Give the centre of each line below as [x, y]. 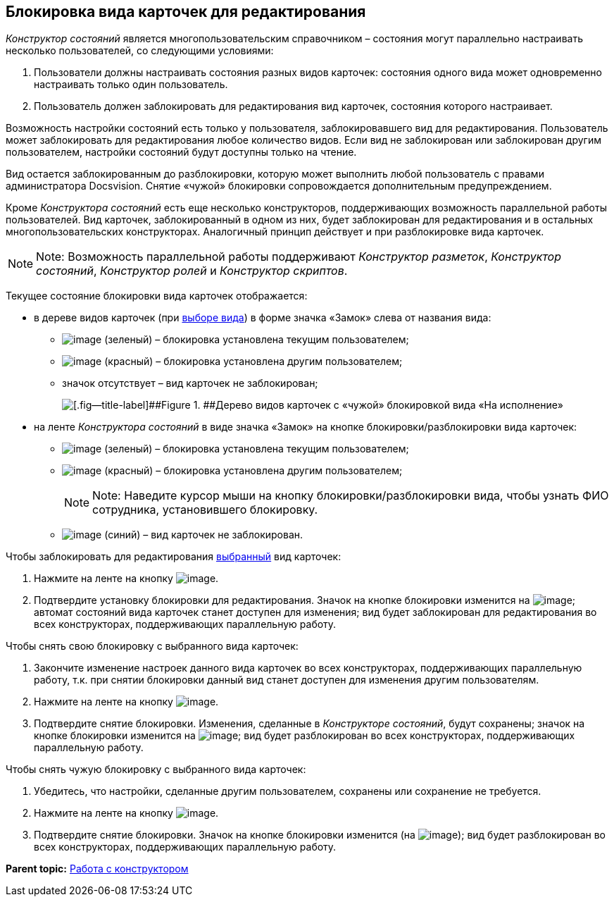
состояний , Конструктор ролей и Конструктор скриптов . [192, 271]
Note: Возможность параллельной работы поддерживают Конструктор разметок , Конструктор [299, 257]
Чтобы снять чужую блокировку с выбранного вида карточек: [156, 770]
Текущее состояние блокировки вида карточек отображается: [157, 296]
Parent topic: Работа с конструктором [97, 869]
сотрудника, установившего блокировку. [205, 510]
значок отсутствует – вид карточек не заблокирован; [190, 383]
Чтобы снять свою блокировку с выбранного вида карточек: [152, 646]
